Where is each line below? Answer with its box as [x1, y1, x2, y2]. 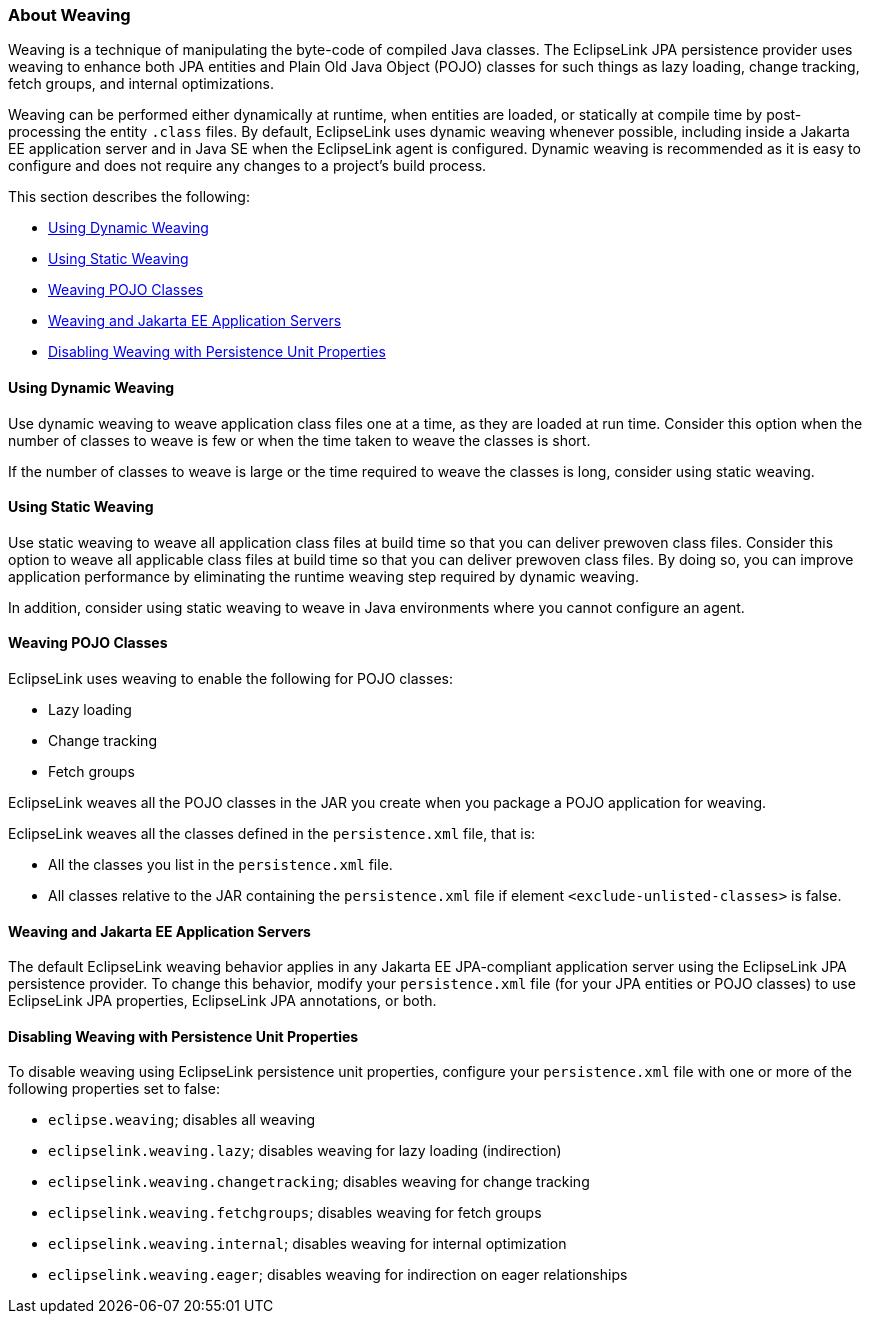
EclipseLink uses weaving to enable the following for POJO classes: [8, 670, 453, 688]
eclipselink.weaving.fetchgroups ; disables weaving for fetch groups [48, 1204, 542, 1222]
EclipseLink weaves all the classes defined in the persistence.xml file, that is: [8, 825, 536, 843]
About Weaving [8, 5, 131, 25]
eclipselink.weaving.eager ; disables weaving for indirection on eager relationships [48, 1266, 628, 1284]
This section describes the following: [8, 188, 250, 206]
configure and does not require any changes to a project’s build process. [8, 157, 487, 175]
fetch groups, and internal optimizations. [8, 75, 274, 93]
